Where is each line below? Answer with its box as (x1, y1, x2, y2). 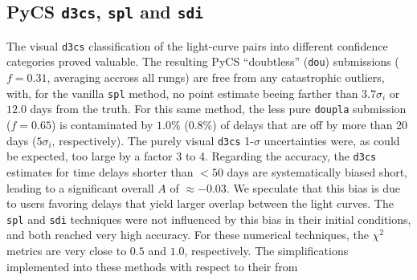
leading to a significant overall (6, 179, 154, 196)
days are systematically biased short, (227, 163, 407, 180)
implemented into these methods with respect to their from (6, 258, 298, 274)
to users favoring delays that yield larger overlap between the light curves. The (6, 195, 394, 212)
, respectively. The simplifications (184, 241, 349, 258)
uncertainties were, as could (264, 132, 400, 148)
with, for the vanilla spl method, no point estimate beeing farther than (6, 84, 358, 101)
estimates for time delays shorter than (6, 163, 194, 180)
